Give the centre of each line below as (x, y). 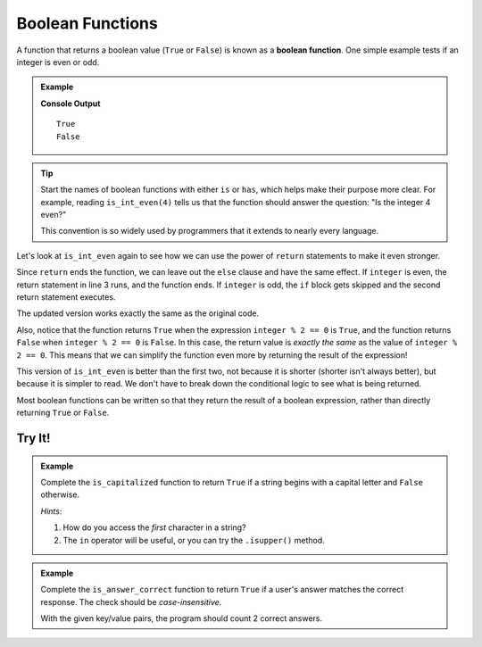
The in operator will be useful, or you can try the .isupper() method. (194, 540)
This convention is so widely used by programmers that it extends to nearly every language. (210, 231)
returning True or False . (63, 413)
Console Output (71, 104)
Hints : (51, 511)
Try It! (33, 438)
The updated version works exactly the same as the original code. (138, 313)
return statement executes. (66, 297)
